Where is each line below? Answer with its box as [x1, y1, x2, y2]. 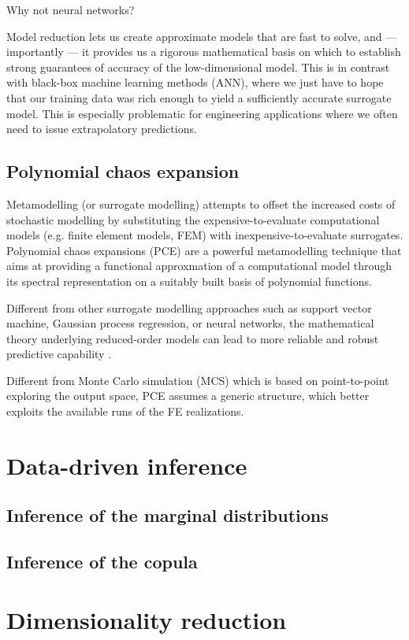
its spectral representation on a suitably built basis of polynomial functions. [6, 272, 372, 289]
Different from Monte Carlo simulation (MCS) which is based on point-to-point [6, 372, 389, 388]
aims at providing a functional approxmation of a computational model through [6, 257, 392, 274]
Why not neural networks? [6, 2, 135, 17]
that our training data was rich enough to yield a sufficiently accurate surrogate [6, 89, 392, 105]
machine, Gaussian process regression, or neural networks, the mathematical [6, 315, 374, 331]
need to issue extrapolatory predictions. [6, 120, 197, 137]
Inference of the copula [6, 549, 198, 574]
